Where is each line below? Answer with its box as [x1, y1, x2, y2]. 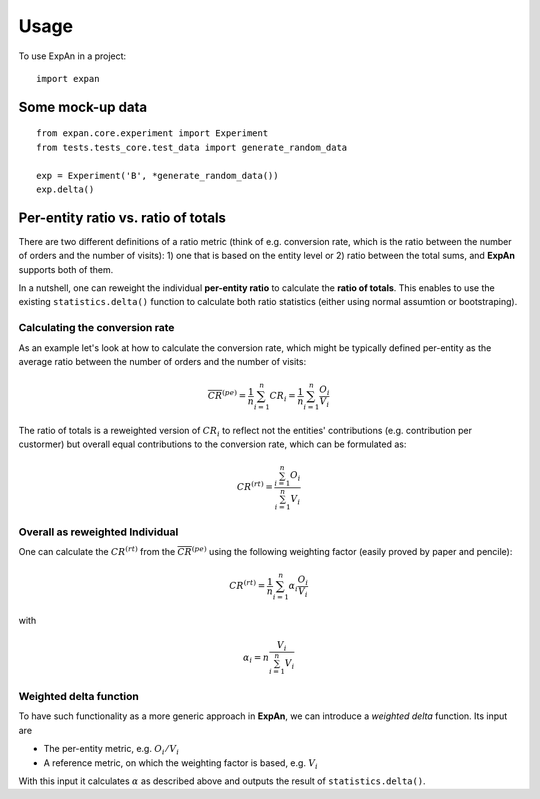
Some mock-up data [18, 98, 148, 115]
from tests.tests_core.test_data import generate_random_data [36, 141, 348, 153]
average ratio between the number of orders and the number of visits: [18, 355, 307, 367]
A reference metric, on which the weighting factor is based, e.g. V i [43, 756, 319, 771]
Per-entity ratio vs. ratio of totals [18, 209, 227, 226]
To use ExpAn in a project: [18, 50, 127, 62]
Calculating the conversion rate [18, 321, 175, 335]
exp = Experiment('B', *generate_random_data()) [36, 170, 279, 181]
